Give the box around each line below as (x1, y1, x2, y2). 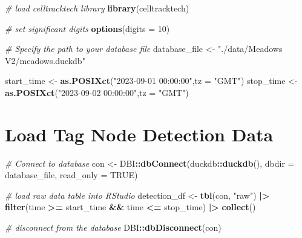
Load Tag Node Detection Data (5, 121, 274, 146)
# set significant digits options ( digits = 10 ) (5, 22, 170, 34)
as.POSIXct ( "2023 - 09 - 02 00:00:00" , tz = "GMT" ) (5, 86, 189, 98)
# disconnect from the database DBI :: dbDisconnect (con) (5, 221, 222, 234)
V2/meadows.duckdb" (5, 54, 85, 66)
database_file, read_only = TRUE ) (5, 169, 138, 181)
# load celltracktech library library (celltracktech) (5, 2, 189, 14)
